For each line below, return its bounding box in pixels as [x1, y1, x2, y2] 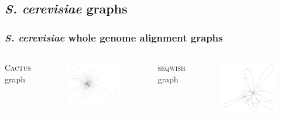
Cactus [5, 61, 31, 73]
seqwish [157, 61, 186, 73]
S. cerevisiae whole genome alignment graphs [5, 30, 223, 44]
